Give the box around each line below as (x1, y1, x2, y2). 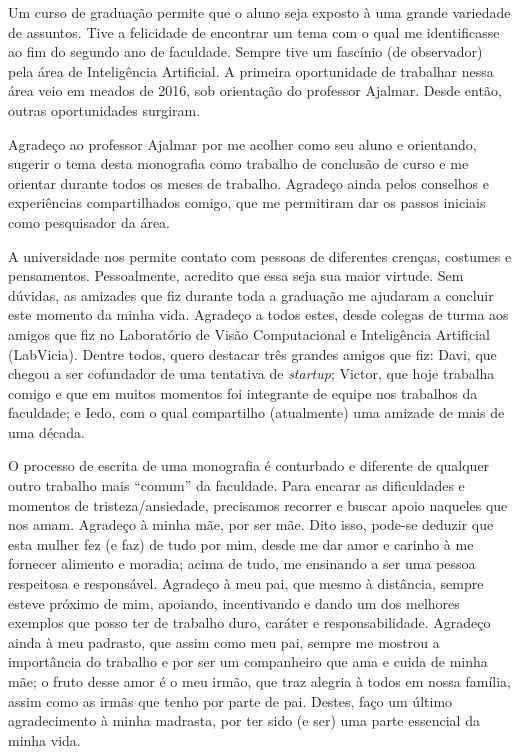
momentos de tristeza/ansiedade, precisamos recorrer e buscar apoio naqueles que (8, 494, 508, 515)
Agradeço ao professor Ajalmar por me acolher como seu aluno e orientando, (8, 133, 477, 154)
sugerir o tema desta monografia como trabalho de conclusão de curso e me (8, 153, 469, 174)
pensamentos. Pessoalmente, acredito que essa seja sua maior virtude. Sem (8, 265, 464, 286)
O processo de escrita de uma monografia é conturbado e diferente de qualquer (8, 455, 490, 476)
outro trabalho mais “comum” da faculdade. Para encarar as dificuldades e (8, 475, 465, 496)
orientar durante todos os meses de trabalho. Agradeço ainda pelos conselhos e (8, 172, 489, 193)
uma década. (8, 421, 85, 442)
